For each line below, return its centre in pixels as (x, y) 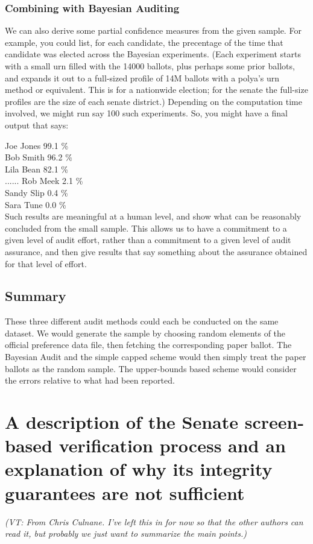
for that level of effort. (46, 263)
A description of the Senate (122, 422)
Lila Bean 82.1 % (36, 169)
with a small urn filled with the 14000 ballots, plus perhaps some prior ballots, (150, 66)
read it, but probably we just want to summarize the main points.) (126, 533)
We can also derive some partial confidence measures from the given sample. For (153, 30)
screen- (274, 422)
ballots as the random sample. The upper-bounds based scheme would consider (151, 368)
